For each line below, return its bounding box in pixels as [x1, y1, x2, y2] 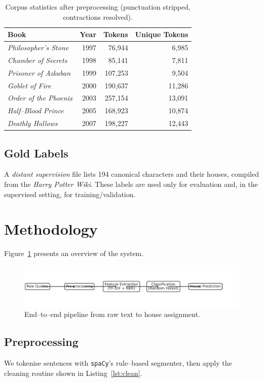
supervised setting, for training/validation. [4, 188, 136, 199]
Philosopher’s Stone [8, 42, 69, 53]
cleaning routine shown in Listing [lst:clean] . [4, 367, 142, 378]
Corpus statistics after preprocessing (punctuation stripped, [5, 2, 191, 12]
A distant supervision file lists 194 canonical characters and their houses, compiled [4, 169, 259, 179]
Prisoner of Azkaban [8, 67, 71, 78]
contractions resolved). [63, 11, 133, 22]
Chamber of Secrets [8, 54, 67, 65]
